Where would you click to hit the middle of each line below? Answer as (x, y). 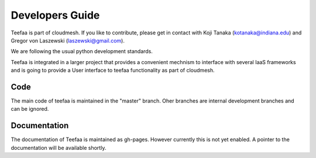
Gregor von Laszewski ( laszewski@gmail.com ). (68, 40)
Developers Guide (55, 15)
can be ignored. (30, 109)
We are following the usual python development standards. (82, 51)
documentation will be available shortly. (59, 148)
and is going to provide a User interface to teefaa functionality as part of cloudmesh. (113, 71)
